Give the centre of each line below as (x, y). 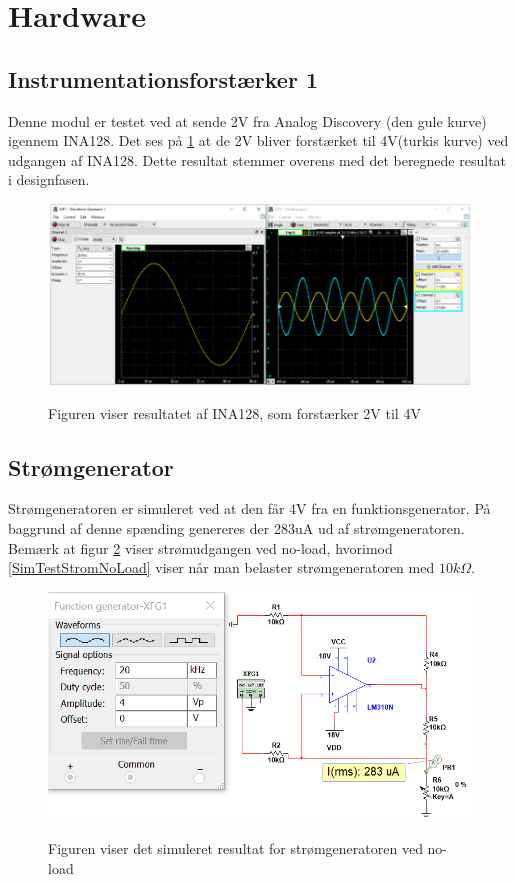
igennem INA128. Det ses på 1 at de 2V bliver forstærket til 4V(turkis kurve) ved (258, 140)
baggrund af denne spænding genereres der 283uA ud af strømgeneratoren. (236, 527)
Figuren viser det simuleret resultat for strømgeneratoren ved (235, 848)
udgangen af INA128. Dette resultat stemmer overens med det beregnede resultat (257, 159)
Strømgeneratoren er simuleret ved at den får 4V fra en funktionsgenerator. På (249, 508)
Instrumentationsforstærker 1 (163, 78)
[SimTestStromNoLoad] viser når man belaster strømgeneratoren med (221, 567)
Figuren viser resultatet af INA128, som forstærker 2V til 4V (234, 412)
